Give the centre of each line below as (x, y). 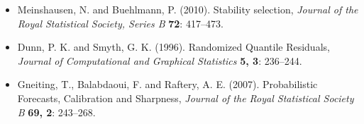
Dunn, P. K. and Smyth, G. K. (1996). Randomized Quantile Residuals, (173, 47)
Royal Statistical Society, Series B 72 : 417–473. (120, 23)
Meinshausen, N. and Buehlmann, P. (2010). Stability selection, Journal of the (188, 9)
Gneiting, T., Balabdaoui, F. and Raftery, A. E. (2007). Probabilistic (167, 84)
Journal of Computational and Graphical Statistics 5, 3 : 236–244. (160, 60)
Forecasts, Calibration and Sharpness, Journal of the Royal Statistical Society (186, 98)
